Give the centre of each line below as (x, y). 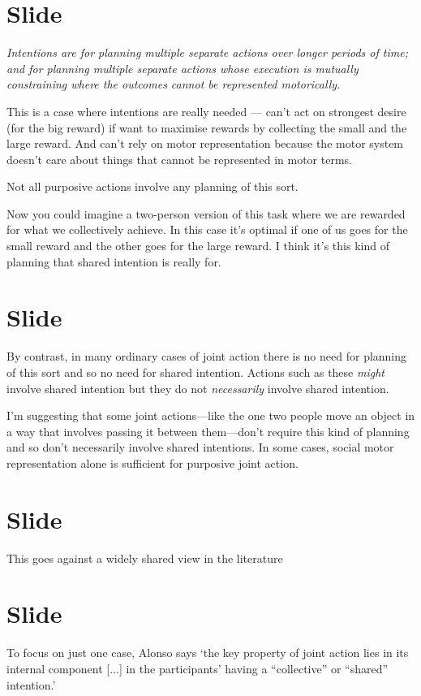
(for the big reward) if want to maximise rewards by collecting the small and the (207, 127)
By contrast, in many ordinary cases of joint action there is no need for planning (207, 356)
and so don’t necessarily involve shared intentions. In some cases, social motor (200, 447)
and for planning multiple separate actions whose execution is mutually (183, 68)
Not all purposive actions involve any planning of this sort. (153, 186)
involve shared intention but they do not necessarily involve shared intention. (198, 388)
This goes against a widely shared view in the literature (145, 558)
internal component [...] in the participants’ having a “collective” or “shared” (198, 668)
